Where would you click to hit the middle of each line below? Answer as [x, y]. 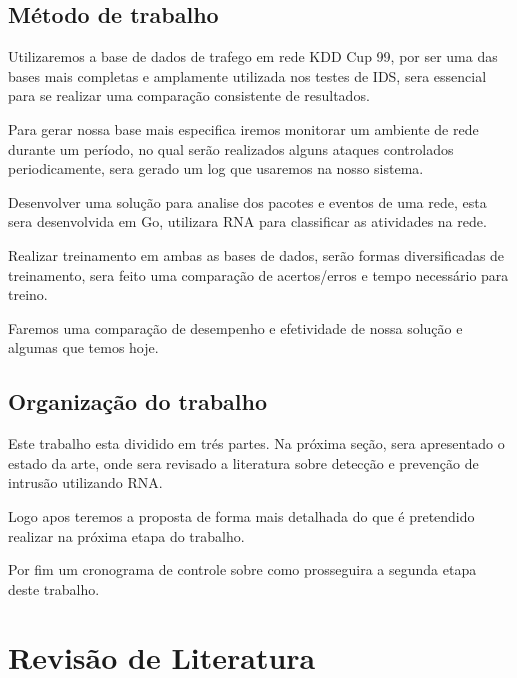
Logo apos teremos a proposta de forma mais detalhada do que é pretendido [241, 515]
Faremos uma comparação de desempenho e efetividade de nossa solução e [235, 327]
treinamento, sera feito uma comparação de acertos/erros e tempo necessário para [258, 274]
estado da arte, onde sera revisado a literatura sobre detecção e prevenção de [243, 462]
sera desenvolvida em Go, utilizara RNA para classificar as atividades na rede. [247, 221]
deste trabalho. [54, 588]
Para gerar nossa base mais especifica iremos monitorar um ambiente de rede [243, 128]
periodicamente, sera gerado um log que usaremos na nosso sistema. [216, 168]
